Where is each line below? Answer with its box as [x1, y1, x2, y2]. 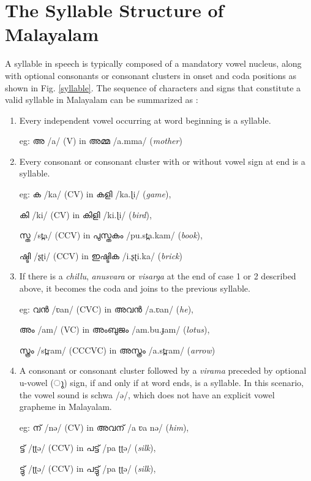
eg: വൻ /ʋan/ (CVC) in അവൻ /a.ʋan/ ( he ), [19, 302, 193, 315]
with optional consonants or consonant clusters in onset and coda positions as [5, 69, 296, 81]
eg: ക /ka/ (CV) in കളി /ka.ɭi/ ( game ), [19, 187, 171, 200]
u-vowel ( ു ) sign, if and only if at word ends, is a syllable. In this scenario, [19, 376, 304, 388]
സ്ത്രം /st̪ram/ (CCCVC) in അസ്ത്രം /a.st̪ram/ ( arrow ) [19, 343, 215, 356]
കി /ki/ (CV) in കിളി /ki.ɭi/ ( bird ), [19, 208, 152, 221]
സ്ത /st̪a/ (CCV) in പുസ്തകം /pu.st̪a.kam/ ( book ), [19, 229, 203, 241]
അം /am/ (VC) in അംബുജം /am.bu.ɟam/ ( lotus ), [19, 323, 210, 336]
